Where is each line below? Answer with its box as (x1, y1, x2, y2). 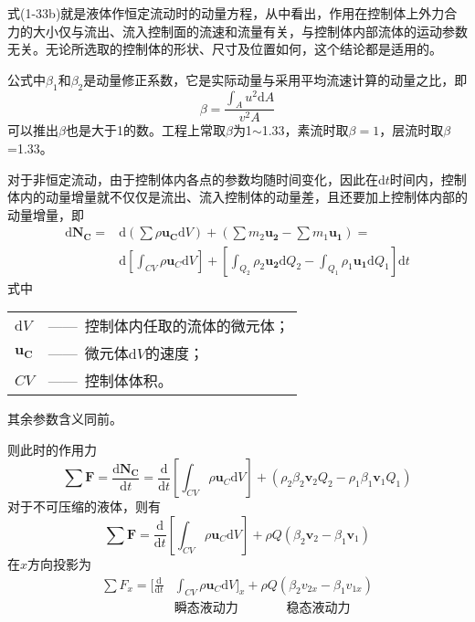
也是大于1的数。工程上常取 (65, 121, 226, 140)
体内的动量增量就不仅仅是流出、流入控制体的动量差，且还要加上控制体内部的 (7, 187, 468, 206)
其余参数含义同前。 (7, 409, 122, 428)
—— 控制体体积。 (47, 370, 173, 392)
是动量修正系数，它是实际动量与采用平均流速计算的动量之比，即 (83, 69, 468, 89)
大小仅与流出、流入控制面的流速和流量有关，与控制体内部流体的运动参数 (32, 21, 468, 40)
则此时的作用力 (7, 439, 97, 459)
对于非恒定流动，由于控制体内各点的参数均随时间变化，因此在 (7, 169, 378, 188)
